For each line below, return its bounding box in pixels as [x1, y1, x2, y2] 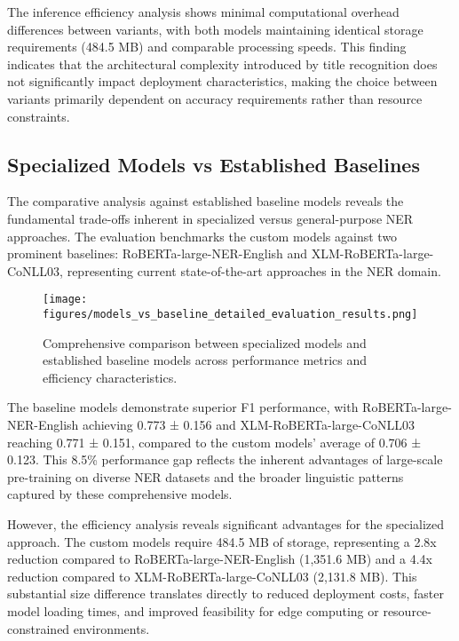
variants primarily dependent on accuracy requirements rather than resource [7, 89, 423, 107]
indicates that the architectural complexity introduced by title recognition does [7, 54, 438, 73]
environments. [73, 619, 150, 637]
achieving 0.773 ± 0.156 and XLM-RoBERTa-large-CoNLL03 [83, 415, 415, 434]
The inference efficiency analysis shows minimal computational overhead [7, 3, 400, 20]
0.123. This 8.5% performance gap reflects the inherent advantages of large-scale [7, 450, 443, 469]
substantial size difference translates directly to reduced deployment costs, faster [7, 584, 444, 603]
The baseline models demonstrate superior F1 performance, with [7, 398, 359, 416]
